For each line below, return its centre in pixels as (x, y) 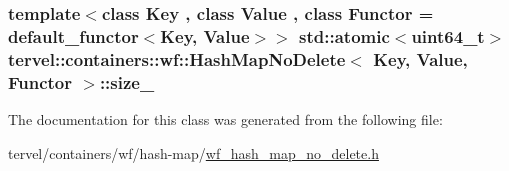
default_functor (73, 35)
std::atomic (344, 35)
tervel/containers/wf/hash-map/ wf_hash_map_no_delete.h (193, 152)
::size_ (127, 81)
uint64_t (448, 35)
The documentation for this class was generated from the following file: (225, 118)
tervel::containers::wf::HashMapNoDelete (177, 58)
